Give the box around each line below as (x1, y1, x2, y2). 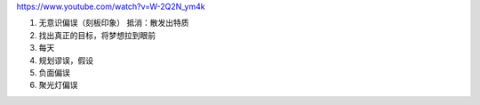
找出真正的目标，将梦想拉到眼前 (38, 29, 156, 40)
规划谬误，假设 (38, 54, 93, 66)
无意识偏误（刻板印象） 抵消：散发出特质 (38, 18, 189, 28)
